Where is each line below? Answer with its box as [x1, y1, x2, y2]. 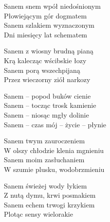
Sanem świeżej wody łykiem [4, 180, 87, 190]
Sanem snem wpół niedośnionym [4, 1, 101, 11]
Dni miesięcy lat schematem [4, 29, 88, 39]
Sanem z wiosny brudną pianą [4, 46, 93, 56]
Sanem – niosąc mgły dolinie [4, 109, 89, 120]
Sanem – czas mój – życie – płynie [4, 119, 107, 129]
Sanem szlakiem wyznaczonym [4, 20, 94, 30]
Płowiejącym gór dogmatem [4, 10, 87, 20]
